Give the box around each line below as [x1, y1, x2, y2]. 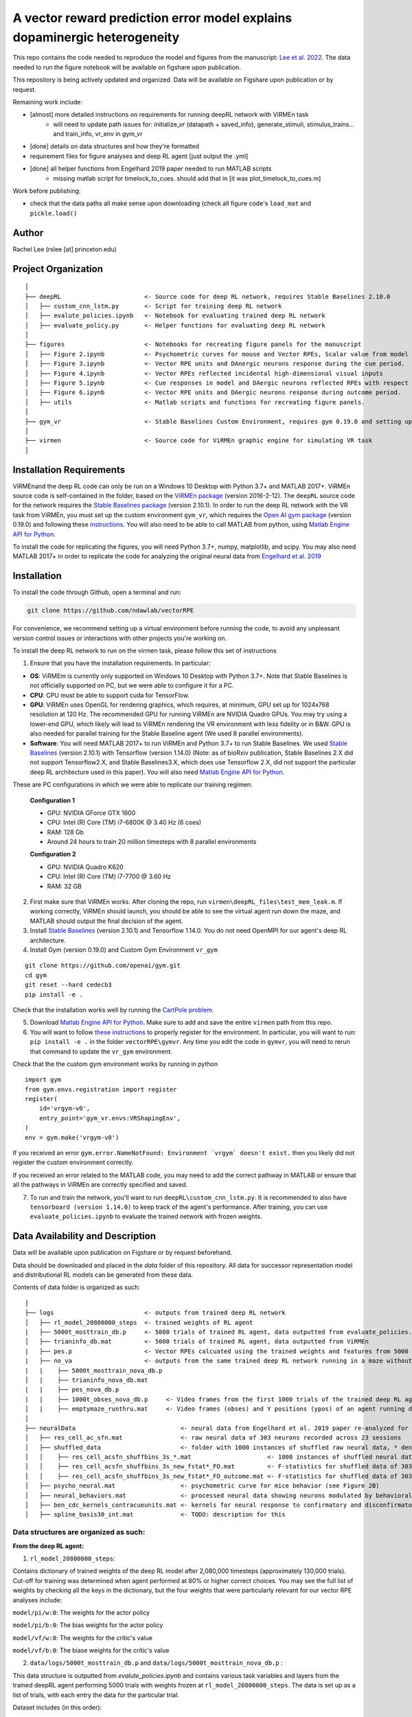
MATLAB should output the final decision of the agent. [30, 917, 183, 925]
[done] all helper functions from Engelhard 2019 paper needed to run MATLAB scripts [30, 165, 272, 173]
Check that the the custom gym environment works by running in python [12, 1060, 218, 1068]
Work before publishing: [12, 187, 81, 195]
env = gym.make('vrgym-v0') [25, 1133, 119, 1141]
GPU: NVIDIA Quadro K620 [47, 863, 124, 871]
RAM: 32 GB [47, 882, 82, 890]
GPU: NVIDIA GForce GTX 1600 [47, 808, 136, 817]
